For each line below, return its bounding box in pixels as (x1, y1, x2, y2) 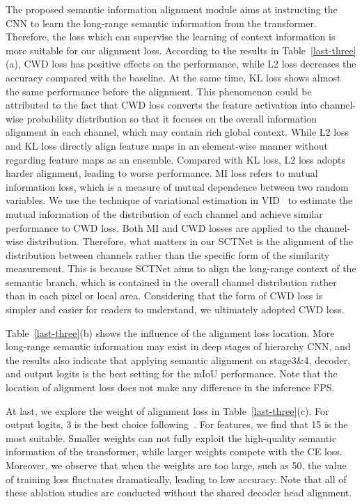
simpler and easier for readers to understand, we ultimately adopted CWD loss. (6, 302, 345, 317)
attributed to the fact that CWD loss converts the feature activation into (6, 97, 317, 112)
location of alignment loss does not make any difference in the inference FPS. (6, 380, 335, 395)
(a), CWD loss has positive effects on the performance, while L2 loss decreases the (6, 56, 356, 71)
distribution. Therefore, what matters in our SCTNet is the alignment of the (26, 234, 354, 249)
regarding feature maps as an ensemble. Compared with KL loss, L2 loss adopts (6, 152, 346, 166)
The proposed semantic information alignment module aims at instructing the (6, 2, 338, 16)
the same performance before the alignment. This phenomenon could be (6, 84, 312, 98)
